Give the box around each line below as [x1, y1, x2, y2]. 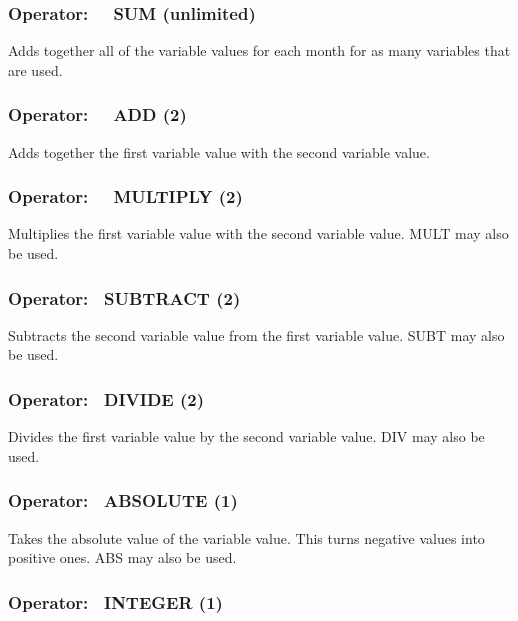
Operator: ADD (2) [8, 102, 187, 127]
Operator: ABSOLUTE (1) [8, 488, 238, 513]
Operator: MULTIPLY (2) [8, 184, 243, 209]
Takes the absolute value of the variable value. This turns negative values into [8, 527, 485, 548]
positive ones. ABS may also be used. [8, 547, 237, 568]
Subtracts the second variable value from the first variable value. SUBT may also [8, 324, 505, 345]
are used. [8, 59, 63, 80]
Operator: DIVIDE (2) [8, 386, 205, 411]
